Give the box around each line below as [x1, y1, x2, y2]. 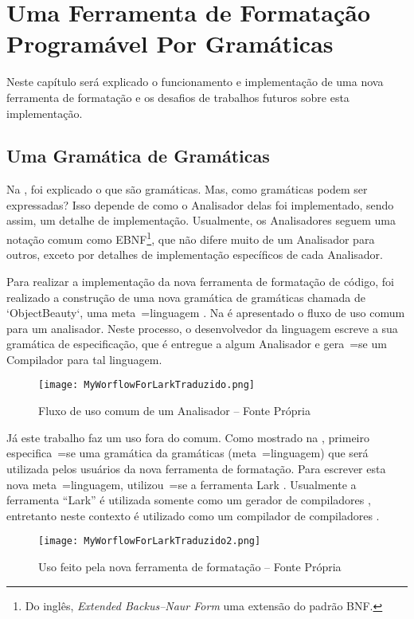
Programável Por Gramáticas [6, 27, 334, 60]
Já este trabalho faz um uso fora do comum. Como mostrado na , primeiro [6, 429, 369, 445]
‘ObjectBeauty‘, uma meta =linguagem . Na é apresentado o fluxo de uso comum [6, 304, 405, 321]
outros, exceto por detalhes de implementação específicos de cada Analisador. [6, 246, 383, 263]
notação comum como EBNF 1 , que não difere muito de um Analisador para [6, 229, 375, 247]
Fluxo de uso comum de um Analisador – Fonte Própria [38, 402, 310, 419]
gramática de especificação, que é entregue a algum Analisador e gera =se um [6, 335, 387, 352]
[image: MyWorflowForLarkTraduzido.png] [38, 379, 256, 391]
